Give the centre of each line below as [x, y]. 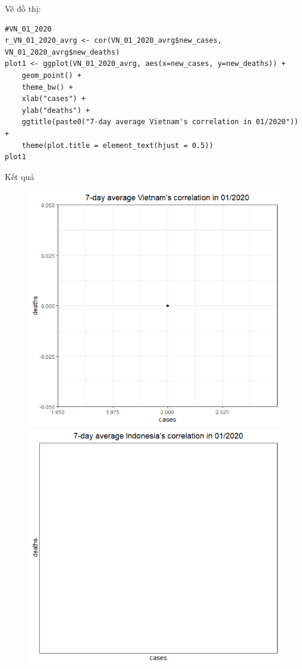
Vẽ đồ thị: [23, 8]
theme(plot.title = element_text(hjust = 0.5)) [117, 145]
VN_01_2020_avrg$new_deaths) [62, 52]
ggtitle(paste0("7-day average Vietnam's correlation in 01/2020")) [160, 122]
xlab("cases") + [54, 99]
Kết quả [20, 176]
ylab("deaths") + [56, 110]
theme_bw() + [47, 87]
